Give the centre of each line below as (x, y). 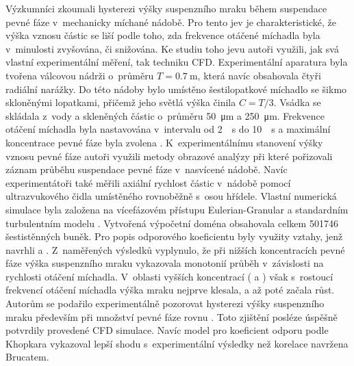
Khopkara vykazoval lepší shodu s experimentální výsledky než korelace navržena (177, 343)
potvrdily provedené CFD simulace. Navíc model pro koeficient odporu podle (167, 330)
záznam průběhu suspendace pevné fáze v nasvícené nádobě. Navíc (147, 169)
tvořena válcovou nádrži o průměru (80, 75)
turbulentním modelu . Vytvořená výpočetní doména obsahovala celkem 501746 (172, 223)
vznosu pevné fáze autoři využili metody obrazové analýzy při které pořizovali (169, 156)
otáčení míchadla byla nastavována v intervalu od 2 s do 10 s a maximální (168, 129)
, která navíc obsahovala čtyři (259, 75)
